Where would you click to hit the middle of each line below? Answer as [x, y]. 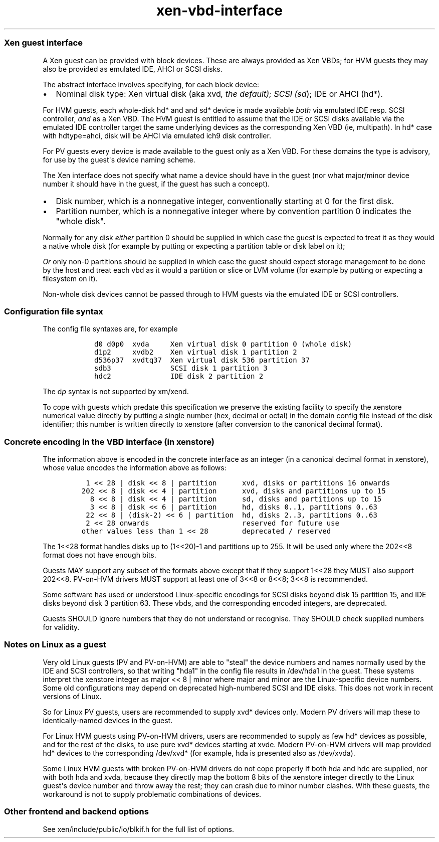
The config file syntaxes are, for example [110, 329]
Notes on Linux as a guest [55, 645]
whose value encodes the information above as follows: [135, 468]
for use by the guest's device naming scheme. [119, 159]
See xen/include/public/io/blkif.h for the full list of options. [139, 829]
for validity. [61, 627]
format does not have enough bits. [99, 555]
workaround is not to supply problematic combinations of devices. [152, 794]
